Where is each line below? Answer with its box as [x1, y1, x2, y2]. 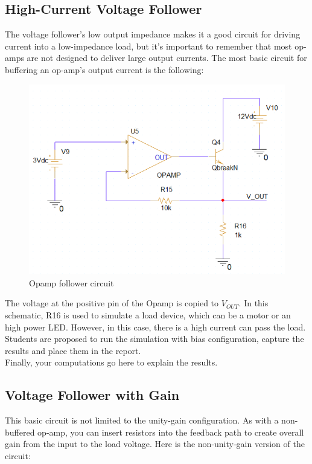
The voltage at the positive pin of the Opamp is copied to [5, 297, 219, 309]
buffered [5, 425, 35, 438]
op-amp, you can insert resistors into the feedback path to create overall [37, 425, 304, 438]
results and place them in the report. [5, 344, 141, 356]
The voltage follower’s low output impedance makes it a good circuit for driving [5, 28, 301, 40]
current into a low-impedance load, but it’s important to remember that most [5, 39, 292, 52]
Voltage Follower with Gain [5, 385, 180, 404]
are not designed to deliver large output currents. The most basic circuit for [27, 51, 307, 64]
